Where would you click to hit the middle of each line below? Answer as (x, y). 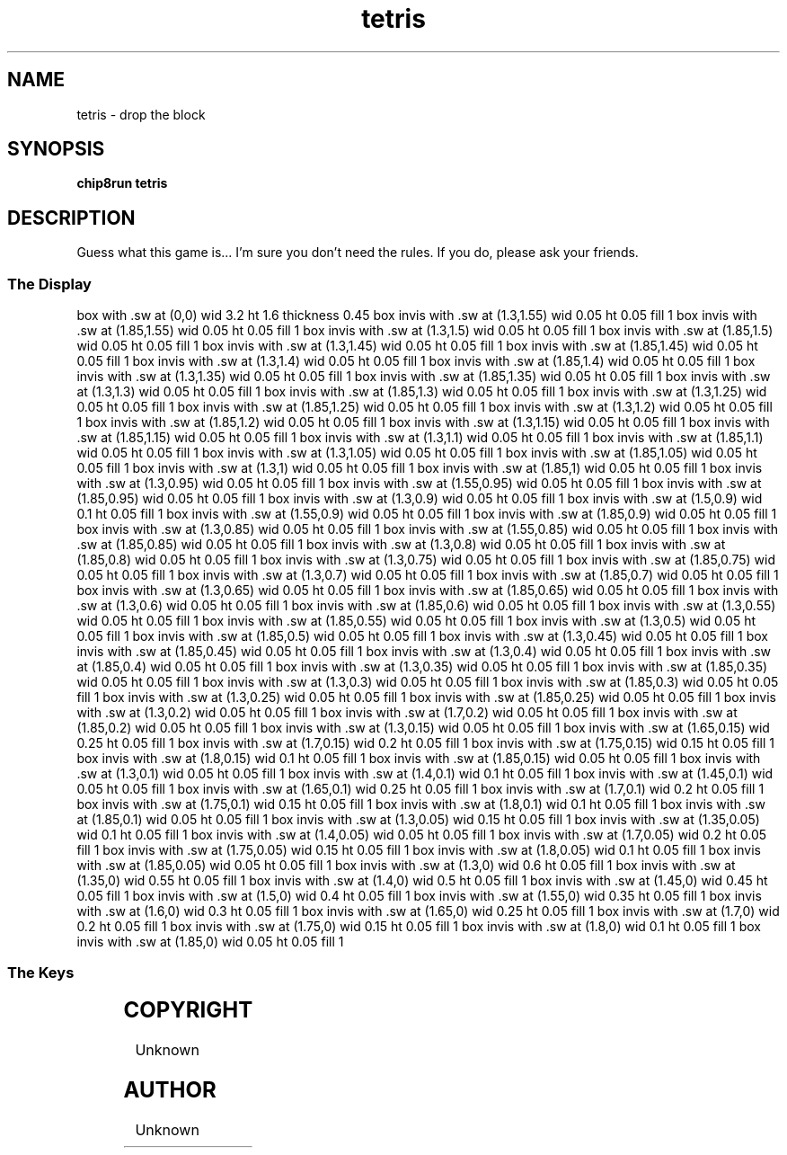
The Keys (41, 973)
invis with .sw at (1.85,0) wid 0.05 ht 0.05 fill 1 (210, 942)
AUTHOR (170, 1089)
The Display (49, 284)
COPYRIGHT (188, 1009)
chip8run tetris (122, 183)
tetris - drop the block (141, 114)
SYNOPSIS (56, 149)
